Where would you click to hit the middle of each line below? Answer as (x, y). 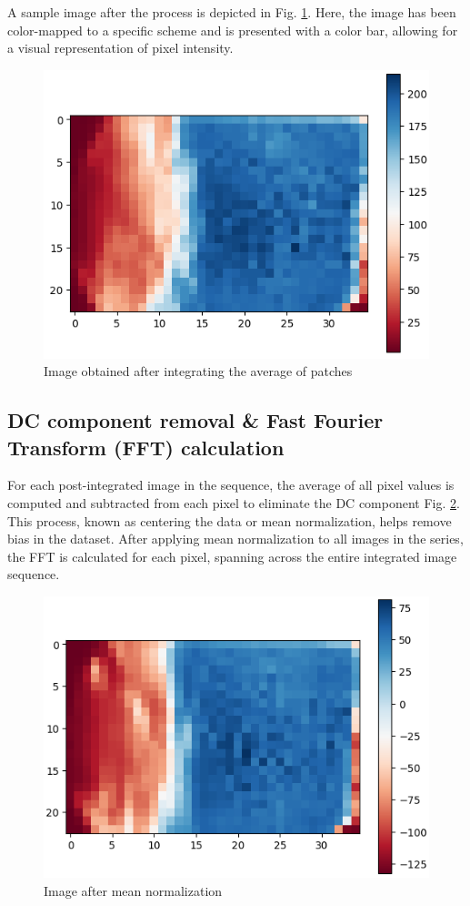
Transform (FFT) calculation (146, 447)
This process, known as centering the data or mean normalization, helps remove (230, 520)
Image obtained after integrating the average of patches (198, 371)
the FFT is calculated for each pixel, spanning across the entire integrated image (232, 556)
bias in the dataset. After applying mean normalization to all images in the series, (235, 539)
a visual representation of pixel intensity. (120, 48)
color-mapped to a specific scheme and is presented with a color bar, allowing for (233, 30)
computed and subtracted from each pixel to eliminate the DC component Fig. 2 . (234, 502)
